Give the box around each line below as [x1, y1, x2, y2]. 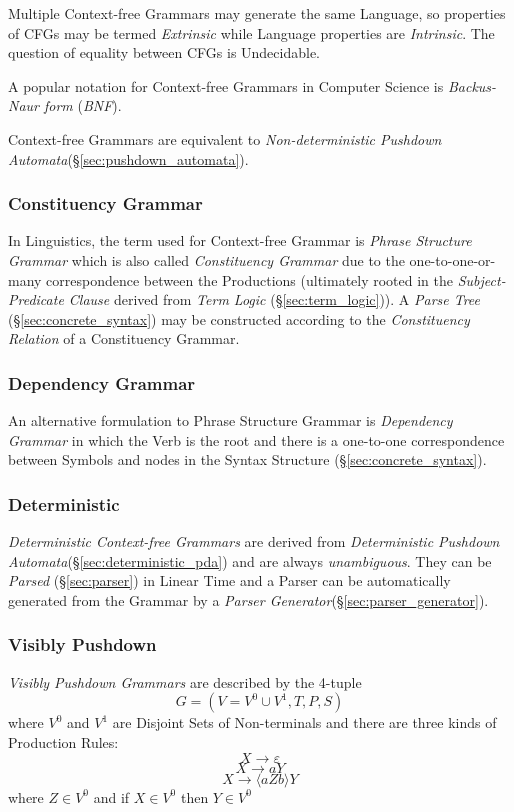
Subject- [457, 269, 506, 290]
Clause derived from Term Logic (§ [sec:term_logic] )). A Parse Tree [68, 289, 481, 310]
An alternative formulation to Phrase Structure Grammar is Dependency [8, 410, 453, 431]
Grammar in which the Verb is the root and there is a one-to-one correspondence [8, 429, 505, 450]
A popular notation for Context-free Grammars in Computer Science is [8, 75, 444, 96]
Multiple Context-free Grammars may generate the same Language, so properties [8, 3, 506, 23]
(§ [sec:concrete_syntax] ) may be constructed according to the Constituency [8, 308, 470, 329]
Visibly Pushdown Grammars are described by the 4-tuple [8, 671, 362, 692]
